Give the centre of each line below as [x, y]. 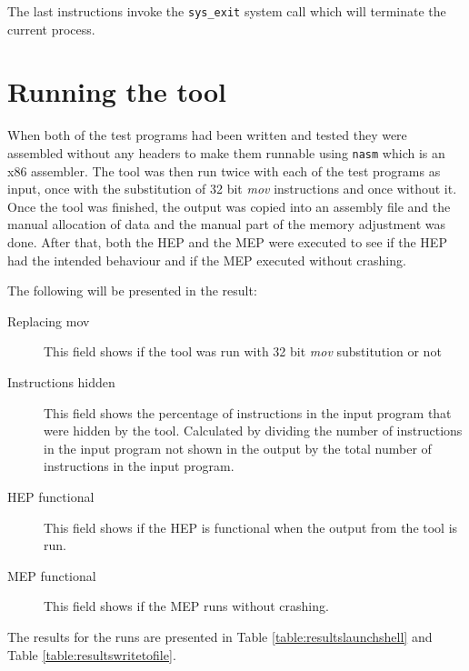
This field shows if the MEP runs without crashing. [186, 606]
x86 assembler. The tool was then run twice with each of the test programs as [224, 170]
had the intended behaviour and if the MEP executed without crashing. [207, 260]
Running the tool [117, 91]
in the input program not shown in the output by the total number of [238, 448]
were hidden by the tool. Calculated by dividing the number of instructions [253, 431]
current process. [51, 29]
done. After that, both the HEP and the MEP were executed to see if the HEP [227, 242]
